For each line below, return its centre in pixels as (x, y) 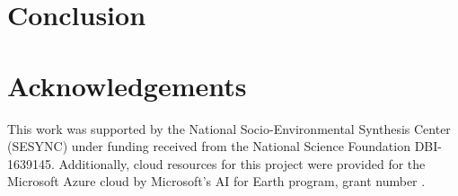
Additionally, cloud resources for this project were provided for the (242, 163)
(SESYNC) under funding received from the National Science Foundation (209, 146)
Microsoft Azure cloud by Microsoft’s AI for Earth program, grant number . (216, 181)
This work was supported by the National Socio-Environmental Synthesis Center (229, 128)
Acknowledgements (127, 85)
